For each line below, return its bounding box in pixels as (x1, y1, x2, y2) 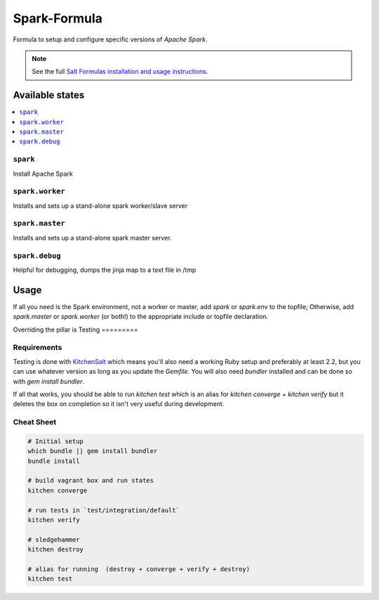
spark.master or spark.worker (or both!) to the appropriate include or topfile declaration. (13, 313, 269, 321)
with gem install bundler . (13, 377, 84, 386)
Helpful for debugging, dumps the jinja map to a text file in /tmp (13, 266, 197, 274)
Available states (13, 89, 85, 101)
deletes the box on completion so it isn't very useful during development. (13, 400, 225, 408)
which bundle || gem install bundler (27, 447, 158, 455)
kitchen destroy (27, 545, 84, 554)
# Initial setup (27, 437, 84, 445)
